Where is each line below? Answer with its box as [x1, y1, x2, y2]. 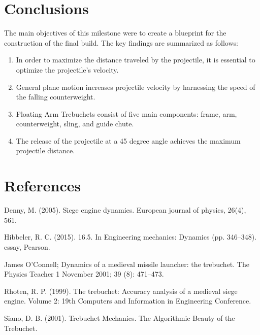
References [4, 175, 81, 196]
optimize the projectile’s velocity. [16, 64, 119, 75]
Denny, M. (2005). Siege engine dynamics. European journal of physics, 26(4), [4, 205, 246, 215]
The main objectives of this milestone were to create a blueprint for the [4, 27, 226, 38]
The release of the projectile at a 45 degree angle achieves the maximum [16, 135, 241, 146]
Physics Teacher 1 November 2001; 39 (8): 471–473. [4, 269, 164, 279]
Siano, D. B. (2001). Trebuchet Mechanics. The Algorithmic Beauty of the [4, 312, 235, 323]
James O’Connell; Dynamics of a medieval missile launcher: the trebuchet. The [4, 258, 249, 269]
